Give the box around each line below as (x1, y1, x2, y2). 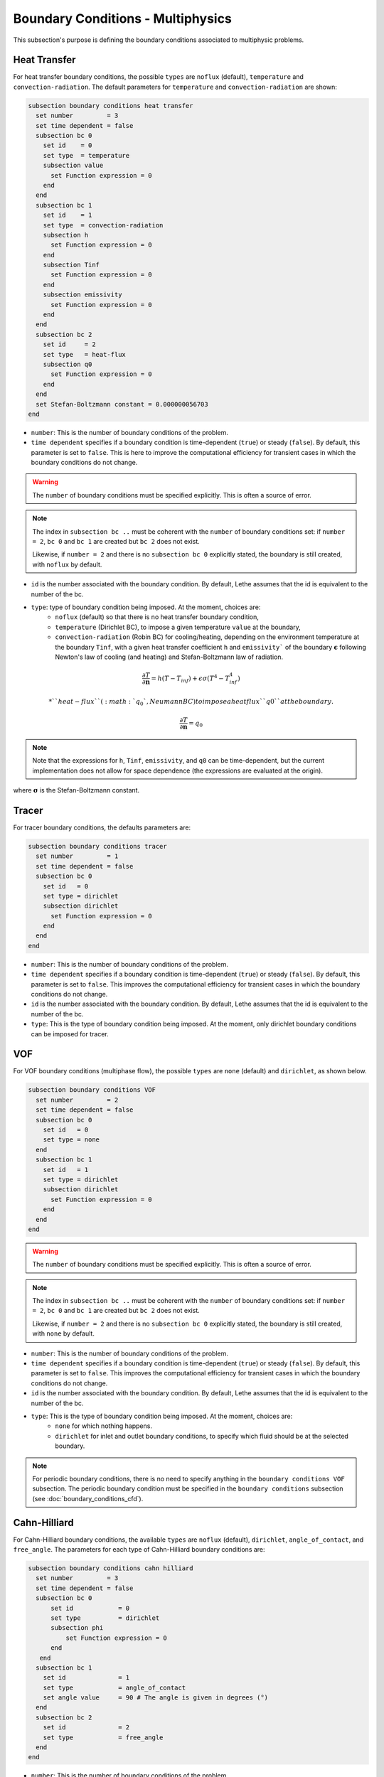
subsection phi (50, 1624, 104, 1632)
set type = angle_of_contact (43, 1683, 186, 1692)
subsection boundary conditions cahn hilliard (28, 1564, 193, 1572)
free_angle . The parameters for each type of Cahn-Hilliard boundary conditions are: (13, 1545, 266, 1554)
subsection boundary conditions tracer (28, 842, 167, 850)
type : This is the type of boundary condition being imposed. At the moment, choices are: (31, 1412, 293, 1420)
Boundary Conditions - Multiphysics (13, 11, 233, 26)
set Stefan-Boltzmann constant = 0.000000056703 (36, 400, 209, 408)
